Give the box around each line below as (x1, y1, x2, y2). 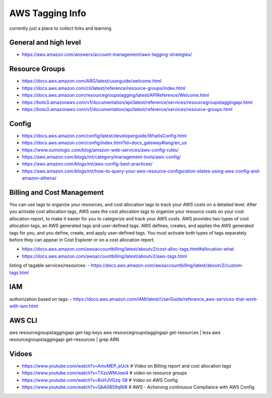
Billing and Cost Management (9, 188, 104, 197)
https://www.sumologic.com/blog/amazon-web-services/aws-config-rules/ (22, 147, 179, 153)
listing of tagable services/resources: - (9, 262, 90, 268)
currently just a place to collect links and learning (9, 25, 112, 31)
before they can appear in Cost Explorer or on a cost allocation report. (9, 237, 155, 243)
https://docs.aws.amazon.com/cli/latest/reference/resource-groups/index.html (22, 85, 186, 91)
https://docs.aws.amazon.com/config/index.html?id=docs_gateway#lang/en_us (22, 140, 187, 146)
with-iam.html (9, 303, 38, 309)
